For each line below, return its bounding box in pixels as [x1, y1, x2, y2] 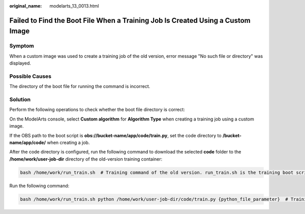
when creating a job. [46, 139, 90, 145]
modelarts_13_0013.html [49, 3, 99, 9]
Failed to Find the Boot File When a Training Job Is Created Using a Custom [9, 16, 251, 25]
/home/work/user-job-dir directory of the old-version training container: [9, 156, 163, 162]
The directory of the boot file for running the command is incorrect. [9, 83, 150, 89]
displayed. [9, 60, 32, 66]
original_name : [9, 3, 42, 9]
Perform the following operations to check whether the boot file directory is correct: [9, 107, 185, 113]
